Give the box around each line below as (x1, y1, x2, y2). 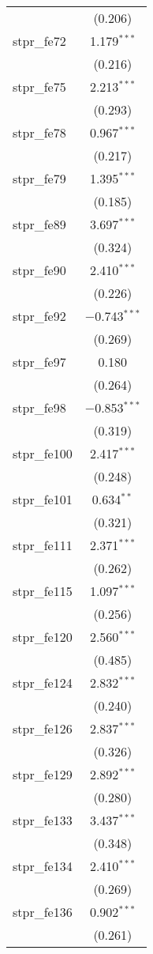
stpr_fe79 (13, 169, 66, 187)
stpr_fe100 (13, 444, 73, 462)
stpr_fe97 (13, 353, 66, 371)
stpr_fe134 (13, 857, 73, 875)
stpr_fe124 (13, 673, 73, 692)
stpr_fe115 (13, 582, 73, 600)
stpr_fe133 (13, 811, 73, 829)
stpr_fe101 (13, 490, 73, 508)
